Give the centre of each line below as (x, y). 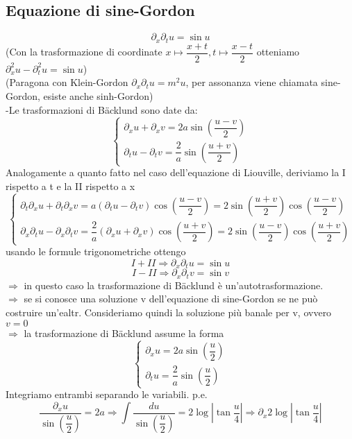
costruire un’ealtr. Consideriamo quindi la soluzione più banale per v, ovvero (169, 312)
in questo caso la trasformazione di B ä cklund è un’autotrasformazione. (174, 285)
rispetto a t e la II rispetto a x (70, 186)
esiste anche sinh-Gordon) (98, 95)
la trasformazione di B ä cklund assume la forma (124, 333)
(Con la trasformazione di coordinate (84, 52)
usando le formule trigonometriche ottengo (96, 251)
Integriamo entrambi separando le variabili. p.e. (107, 394)
